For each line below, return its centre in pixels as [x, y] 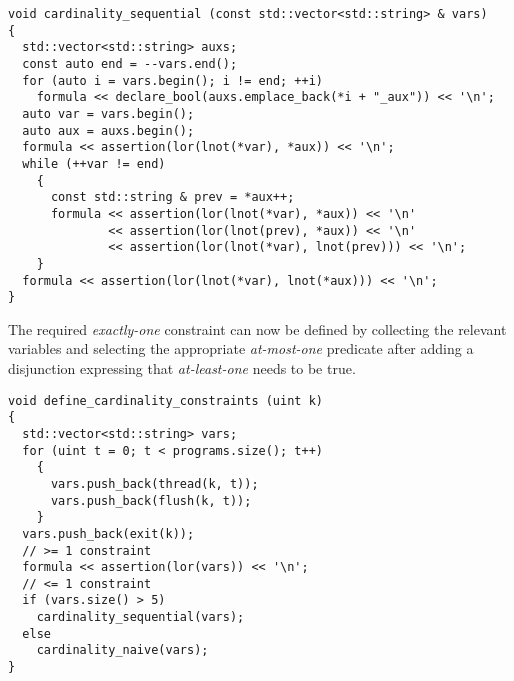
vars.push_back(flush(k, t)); [151, 500]
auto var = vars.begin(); [108, 113]
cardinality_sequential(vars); [140, 617]
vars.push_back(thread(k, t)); [154, 483]
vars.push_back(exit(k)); [108, 533]
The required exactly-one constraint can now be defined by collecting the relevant [257, 328]
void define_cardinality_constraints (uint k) [165, 400]
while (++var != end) [94, 163]
